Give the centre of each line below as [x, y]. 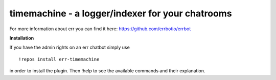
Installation [22, 38]
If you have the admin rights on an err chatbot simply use [70, 47]
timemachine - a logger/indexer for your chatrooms [121, 13]
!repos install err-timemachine [59, 59]
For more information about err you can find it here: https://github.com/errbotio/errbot [100, 29]
